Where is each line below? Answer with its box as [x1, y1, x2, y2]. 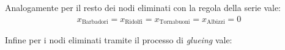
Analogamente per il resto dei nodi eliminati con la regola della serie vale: [5, 1, 281, 13]
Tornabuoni [159, 19, 190, 26]
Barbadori [81, 19, 108, 26]
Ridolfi [125, 19, 142, 26]
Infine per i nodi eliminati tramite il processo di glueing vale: [5, 34, 232, 46]
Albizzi [207, 19, 225, 26]
